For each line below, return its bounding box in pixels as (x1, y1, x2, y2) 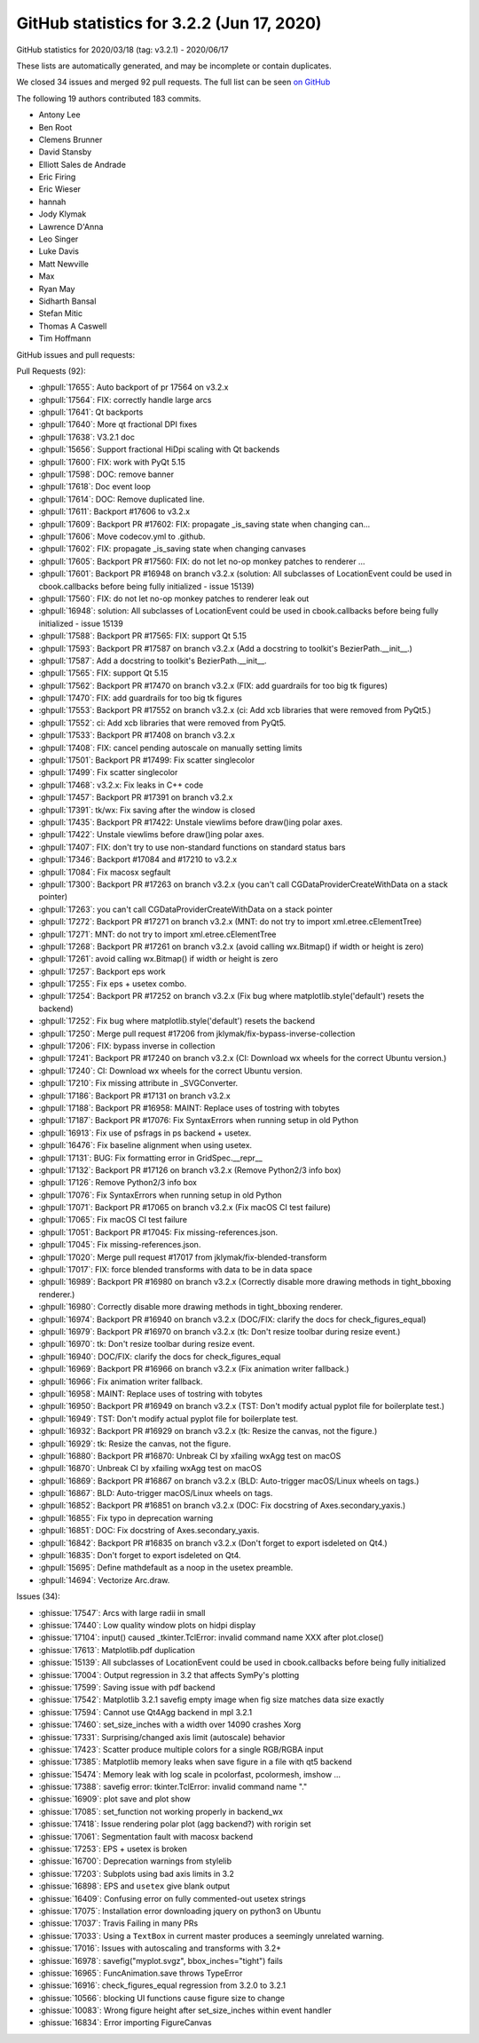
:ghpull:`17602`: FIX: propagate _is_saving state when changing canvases (38, 543, 306, 554)
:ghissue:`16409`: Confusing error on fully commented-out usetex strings (38, 1893, 306, 1904)
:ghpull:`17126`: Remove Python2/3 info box (38, 1177, 197, 1188)
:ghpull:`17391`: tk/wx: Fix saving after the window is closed (38, 804, 255, 815)
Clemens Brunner (38, 134, 103, 145)
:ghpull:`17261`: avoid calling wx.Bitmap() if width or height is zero (38, 954, 279, 964)
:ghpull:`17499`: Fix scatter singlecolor (38, 767, 178, 778)
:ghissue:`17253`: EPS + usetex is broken (38, 1843, 188, 1855)
